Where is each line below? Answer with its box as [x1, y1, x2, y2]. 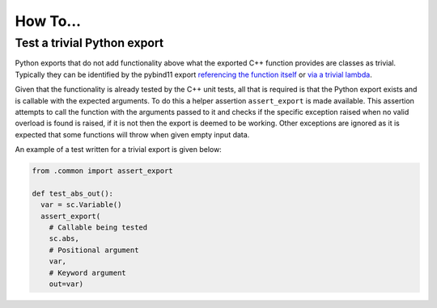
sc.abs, [49, 234, 80, 243]
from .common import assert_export [32, 167, 173, 175]
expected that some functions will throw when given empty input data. [15, 129, 250, 139]
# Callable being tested [49, 223, 148, 232]
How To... [15, 12, 81, 30]
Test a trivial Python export [15, 36, 164, 50]
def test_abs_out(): [32, 188, 113, 198]
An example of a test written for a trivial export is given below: [15, 145, 222, 154]
